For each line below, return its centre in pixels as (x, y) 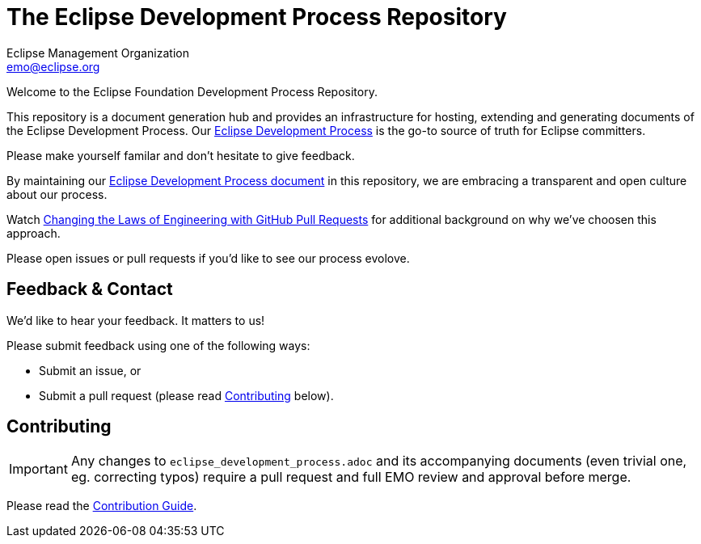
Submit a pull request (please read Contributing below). (186, 395)
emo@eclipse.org (53, 66)
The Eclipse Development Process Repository (257, 17)
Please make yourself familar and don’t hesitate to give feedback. (181, 155)
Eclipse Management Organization (98, 53)
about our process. (57, 194)
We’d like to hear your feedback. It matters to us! (136, 320)
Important (38, 469)
